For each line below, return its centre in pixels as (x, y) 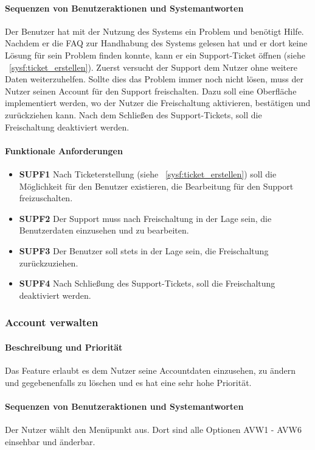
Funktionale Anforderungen (64, 150)
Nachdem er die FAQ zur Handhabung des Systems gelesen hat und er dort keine (156, 43)
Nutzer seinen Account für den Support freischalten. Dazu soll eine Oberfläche (151, 91)
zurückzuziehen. (49, 262)
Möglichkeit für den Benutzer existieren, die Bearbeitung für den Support (156, 186)
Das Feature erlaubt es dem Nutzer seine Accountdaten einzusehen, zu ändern (150, 370)
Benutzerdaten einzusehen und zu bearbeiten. (104, 230)
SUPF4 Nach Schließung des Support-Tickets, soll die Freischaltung (147, 283)
